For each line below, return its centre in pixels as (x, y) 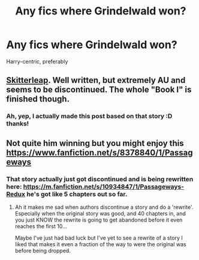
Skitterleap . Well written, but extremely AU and (96, 80)
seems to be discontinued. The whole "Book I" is (99, 90)
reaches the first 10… (41, 226)
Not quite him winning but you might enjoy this (95, 143)
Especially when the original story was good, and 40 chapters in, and (100, 213)
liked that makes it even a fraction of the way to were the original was (101, 244)
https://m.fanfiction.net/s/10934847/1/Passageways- (104, 186)
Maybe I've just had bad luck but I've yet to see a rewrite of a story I (99, 238)
